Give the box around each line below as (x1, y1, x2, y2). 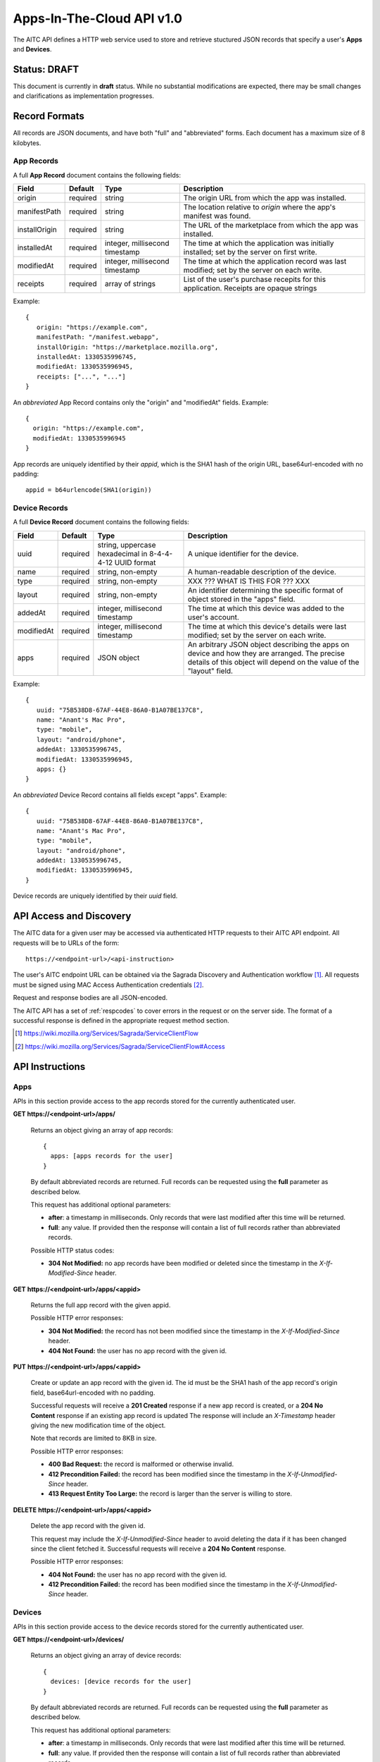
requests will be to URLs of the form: (13, 938, 120, 947)
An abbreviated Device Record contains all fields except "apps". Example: (13, 790, 227, 799)
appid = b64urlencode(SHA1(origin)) (25, 486, 152, 494)
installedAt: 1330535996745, (36, 353, 137, 361)
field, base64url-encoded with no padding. (30, 1388, 156, 1397)
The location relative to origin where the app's (183, 202, 336, 212)
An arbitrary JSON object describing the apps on (187, 639, 350, 649)
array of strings (104, 279, 156, 289)
